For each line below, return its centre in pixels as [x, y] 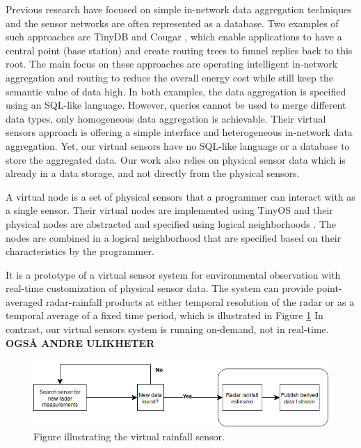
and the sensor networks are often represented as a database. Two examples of [172, 23]
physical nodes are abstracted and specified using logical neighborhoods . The [171, 223]
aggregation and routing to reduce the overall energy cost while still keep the [169, 77]
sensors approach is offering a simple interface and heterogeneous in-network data [179, 132]
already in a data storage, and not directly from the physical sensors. [153, 173]
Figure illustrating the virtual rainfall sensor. [129, 436]
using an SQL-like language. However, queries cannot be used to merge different [176, 105]
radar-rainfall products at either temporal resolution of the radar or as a [200, 301]
